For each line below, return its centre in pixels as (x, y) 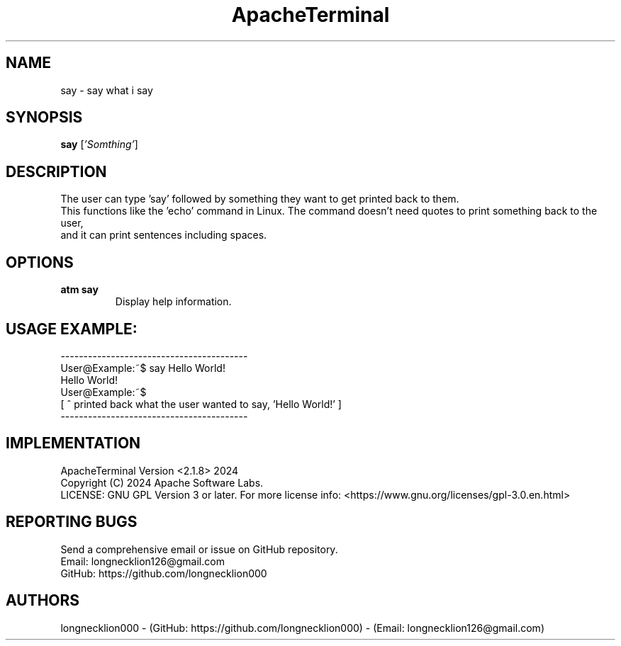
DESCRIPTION (56, 171)
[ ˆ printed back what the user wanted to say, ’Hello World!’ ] (201, 404)
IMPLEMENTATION (73, 443)
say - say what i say (107, 90)
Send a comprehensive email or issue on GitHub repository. (199, 549)
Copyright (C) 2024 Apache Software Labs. (162, 482)
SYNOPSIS (44, 118)
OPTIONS (40, 262)
